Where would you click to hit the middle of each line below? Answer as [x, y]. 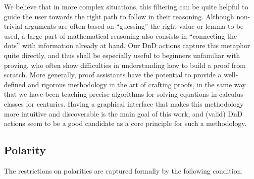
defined [15, 84]
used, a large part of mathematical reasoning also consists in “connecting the [121, 35]
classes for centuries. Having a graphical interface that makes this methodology [124, 103]
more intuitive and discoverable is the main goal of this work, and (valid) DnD [123, 113]
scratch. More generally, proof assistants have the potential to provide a [113, 75]
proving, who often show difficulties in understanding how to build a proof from [125, 65]
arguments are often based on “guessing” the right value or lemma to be [134, 26]
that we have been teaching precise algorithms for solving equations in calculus [124, 94]
